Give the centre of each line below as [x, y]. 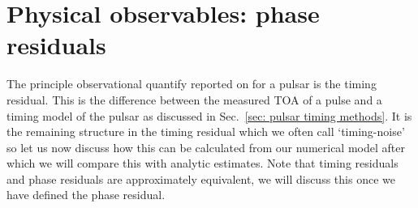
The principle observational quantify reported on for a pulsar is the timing [192, 84]
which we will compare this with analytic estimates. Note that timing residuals [203, 163]
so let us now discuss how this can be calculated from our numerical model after [206, 147]
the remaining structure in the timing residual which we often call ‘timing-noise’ [206, 132]
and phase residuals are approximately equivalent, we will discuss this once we [201, 178]
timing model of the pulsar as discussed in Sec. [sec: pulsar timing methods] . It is [209, 115]
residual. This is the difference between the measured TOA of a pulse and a [194, 99]
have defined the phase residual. [86, 195]
